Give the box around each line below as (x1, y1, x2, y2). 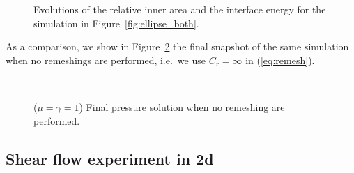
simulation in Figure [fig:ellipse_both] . (33, 15, 199, 30)
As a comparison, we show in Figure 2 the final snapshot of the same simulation (6, 39, 349, 54)
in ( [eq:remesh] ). (245, 52, 315, 67)
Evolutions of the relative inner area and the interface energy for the (33, 2, 326, 16)
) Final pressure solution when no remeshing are (79, 99, 285, 114)
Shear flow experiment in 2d (6, 147, 214, 169)
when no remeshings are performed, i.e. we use (6, 52, 206, 67)
